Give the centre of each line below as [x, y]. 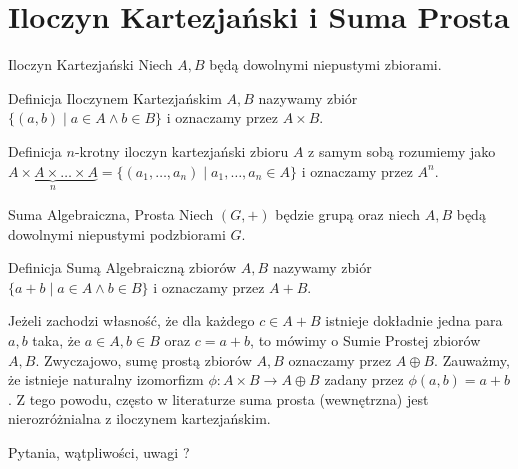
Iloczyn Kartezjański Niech [90, 64]
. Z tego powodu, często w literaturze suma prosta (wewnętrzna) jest [218, 398]
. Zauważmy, [472, 359]
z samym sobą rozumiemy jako [402, 150]
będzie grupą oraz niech [348, 213]
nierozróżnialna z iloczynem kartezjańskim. [139, 418]
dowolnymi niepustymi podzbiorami [117, 233]
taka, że [56, 339]
